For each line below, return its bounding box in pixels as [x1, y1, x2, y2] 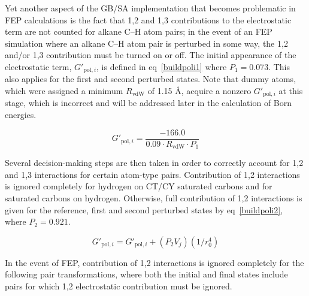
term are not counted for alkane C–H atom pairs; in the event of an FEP [5, 25, 272, 38]
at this [278, 84, 303, 97]
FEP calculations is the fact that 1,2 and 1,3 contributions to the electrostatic [5, 13, 292, 26]
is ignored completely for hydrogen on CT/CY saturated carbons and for [5, 180, 272, 192]
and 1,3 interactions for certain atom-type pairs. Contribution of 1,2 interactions [5, 168, 300, 180]
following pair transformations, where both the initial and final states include [5, 268, 288, 280]
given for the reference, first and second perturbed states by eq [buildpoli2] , [5, 203, 283, 216]
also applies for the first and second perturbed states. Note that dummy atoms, [5, 73, 296, 85]
